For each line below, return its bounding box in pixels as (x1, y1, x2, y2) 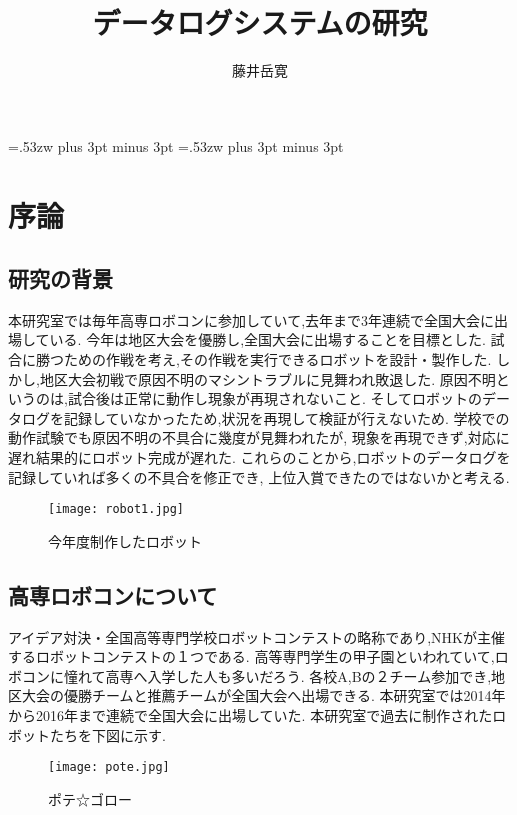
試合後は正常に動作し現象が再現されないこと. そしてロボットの (67, 388, 483, 409)
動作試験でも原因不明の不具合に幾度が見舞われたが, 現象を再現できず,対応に (8, 427, 510, 448)
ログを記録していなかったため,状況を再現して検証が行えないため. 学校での (21, 407, 510, 428)
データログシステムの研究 (92, 2, 428, 43)
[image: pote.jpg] (48, 760, 170, 775)
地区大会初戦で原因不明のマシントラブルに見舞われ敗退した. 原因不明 (39, 368, 496, 389)
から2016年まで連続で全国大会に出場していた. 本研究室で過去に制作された (8, 705, 493, 726)
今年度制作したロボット (48, 530, 202, 551)
